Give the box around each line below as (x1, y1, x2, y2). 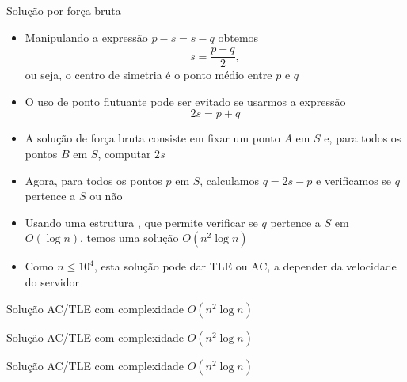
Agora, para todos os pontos (25, 172, 162, 188)
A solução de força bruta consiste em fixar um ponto (25, 130, 280, 146)
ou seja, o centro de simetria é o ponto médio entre (25, 66, 272, 83)
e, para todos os (324, 130, 401, 146)
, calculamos (200, 172, 260, 188)
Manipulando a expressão (25, 28, 148, 45)
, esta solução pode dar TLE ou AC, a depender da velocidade (93, 258, 397, 274)
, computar (97, 146, 151, 162)
